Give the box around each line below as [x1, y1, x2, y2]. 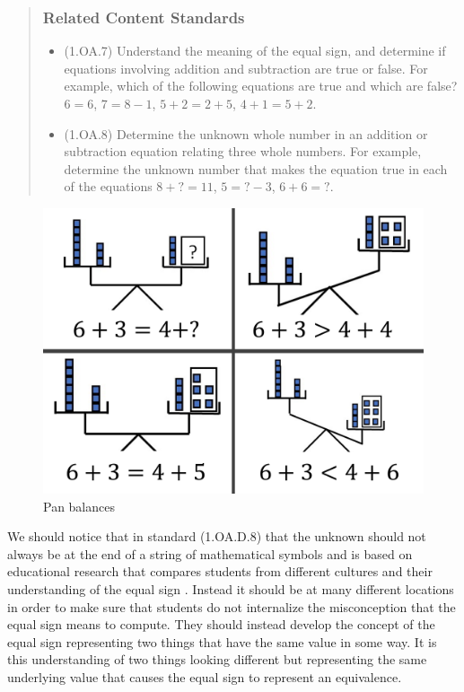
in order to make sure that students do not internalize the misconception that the [7, 597, 456, 616]
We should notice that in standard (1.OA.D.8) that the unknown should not [7, 527, 426, 546]
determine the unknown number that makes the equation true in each [64, 159, 448, 178]
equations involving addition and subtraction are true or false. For [64, 58, 428, 77]
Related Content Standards [42, 5, 245, 28]
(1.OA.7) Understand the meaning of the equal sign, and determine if [64, 41, 446, 60]
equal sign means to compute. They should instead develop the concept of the [7, 615, 435, 634]
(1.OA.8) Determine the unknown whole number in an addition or [64, 124, 428, 143]
